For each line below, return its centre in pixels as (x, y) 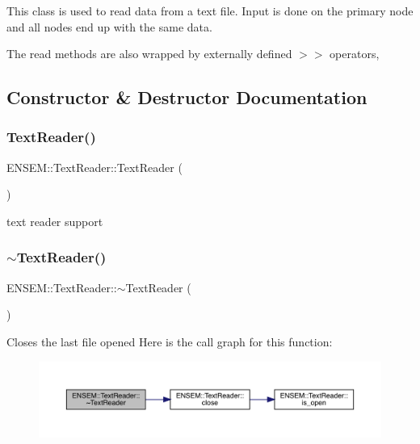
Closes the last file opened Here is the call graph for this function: (170, 341)
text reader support (55, 221)
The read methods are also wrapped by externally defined (149, 54)
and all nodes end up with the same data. (109, 26)
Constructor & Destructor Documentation (187, 97)
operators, (355, 54)
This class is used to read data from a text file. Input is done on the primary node (210, 10)
